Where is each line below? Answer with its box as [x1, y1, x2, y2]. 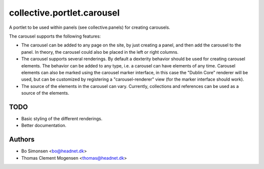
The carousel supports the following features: [9, 33, 101, 39]
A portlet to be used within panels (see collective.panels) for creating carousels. [9, 24, 171, 30]
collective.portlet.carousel [9, 7, 120, 18]
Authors [9, 135, 35, 144]
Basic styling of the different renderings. [21, 115, 103, 122]
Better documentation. [21, 123, 66, 128]
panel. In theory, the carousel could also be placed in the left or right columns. [21, 49, 178, 55]
